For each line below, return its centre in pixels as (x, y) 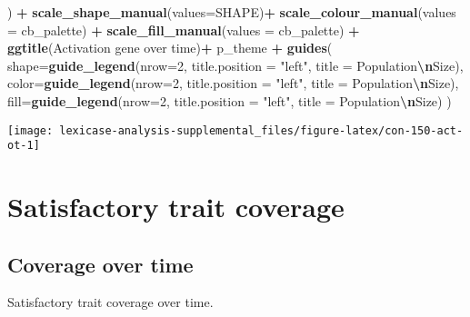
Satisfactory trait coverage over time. (110, 302)
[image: (30, 130)
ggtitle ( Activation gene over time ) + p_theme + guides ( (170, 48)
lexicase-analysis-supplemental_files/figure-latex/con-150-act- (261, 130)
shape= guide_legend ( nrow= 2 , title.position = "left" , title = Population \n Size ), (235, 65)
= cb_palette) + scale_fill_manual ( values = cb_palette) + (184, 30)
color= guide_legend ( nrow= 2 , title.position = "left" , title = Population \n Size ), (233, 83)
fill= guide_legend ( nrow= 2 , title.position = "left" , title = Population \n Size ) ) (230, 100)
